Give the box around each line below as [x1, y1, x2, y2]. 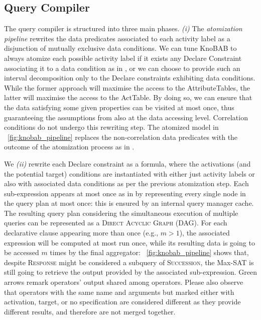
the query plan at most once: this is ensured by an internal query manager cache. [4, 198, 254, 208]
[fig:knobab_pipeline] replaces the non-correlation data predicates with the [8, 131, 238, 142]
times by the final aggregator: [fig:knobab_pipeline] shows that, [50, 247, 249, 258]
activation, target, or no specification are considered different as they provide [4, 296, 241, 307]
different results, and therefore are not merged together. [4, 306, 176, 316]
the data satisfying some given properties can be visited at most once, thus [4, 102, 234, 112]
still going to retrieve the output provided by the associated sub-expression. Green [4, 267, 257, 277]
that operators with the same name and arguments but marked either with [4, 286, 234, 297]
